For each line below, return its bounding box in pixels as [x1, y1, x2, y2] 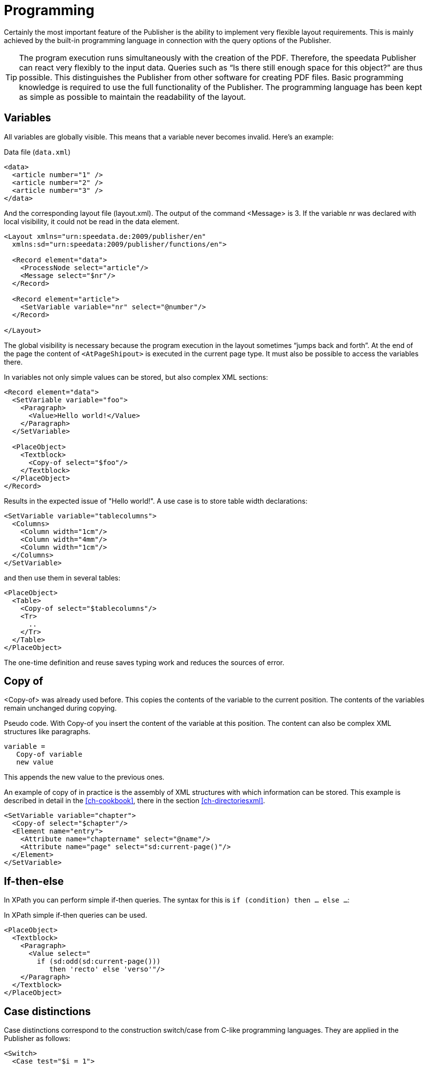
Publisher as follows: [4, 1034, 70, 1043]
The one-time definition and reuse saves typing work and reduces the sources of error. [4, 658, 285, 667]
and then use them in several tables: [4, 573, 121, 582]
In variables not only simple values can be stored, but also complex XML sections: [4, 372, 268, 381]
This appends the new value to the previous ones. [4, 773, 165, 782]
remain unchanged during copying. [4, 704, 117, 713]
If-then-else [4, 875, 64, 887]
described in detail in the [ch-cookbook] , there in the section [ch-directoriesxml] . [4, 796, 265, 805]
